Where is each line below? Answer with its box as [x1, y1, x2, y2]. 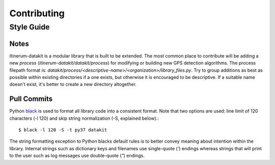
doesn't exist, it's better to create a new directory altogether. [9, 81, 137, 88]
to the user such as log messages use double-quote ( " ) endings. [9, 153, 145, 159]
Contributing [9, 8, 65, 19]
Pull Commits [9, 95, 53, 103]
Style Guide [9, 22, 50, 32]
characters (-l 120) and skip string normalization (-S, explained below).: [9, 115, 159, 121]
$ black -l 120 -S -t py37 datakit [18, 127, 107, 132]
